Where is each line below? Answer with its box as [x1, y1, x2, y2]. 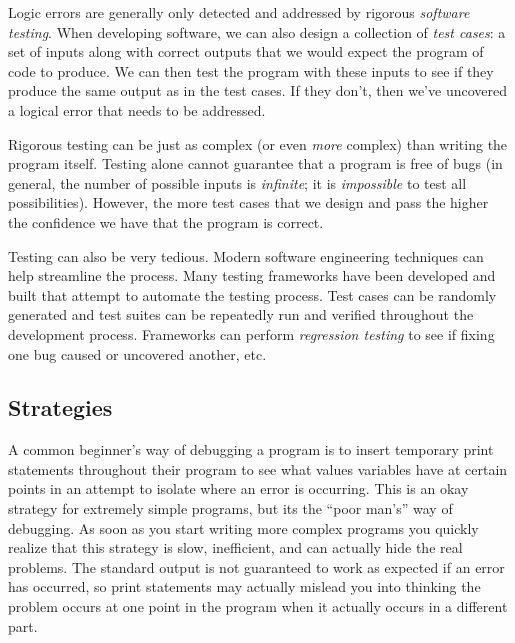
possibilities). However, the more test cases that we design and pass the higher [8, 192, 489, 213]
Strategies [8, 392, 113, 423]
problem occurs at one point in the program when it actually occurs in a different [8, 596, 508, 617]
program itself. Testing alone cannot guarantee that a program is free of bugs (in [8, 153, 503, 174]
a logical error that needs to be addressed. [8, 99, 266, 120]
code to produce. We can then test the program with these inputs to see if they [8, 60, 494, 81]
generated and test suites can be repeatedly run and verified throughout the [8, 304, 474, 325]
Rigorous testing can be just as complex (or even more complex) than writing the [8, 133, 508, 154]
